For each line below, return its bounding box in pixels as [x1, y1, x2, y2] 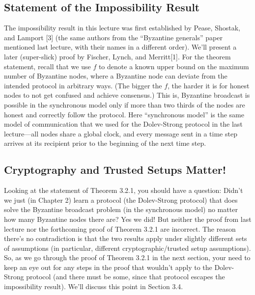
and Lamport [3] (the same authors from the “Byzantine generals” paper [4, 32, 223, 42]
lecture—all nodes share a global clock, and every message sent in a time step [4, 128, 237, 138]
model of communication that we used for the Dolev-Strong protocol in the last [4, 119, 243, 129]
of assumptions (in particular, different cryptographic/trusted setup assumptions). [4, 242, 251, 253]
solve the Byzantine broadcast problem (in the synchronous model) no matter [4, 204, 238, 215]
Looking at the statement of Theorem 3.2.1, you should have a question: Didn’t [4, 185, 243, 195]
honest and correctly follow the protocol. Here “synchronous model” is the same [4, 109, 244, 119]
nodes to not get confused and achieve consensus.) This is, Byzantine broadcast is [4, 90, 250, 100]
